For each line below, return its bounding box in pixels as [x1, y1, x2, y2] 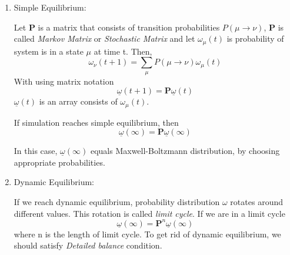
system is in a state [14, 45, 84, 57]
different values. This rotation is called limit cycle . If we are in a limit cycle [14, 207, 285, 219]
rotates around [230, 196, 283, 208]
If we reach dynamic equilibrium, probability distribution [14, 196, 220, 208]
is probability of [226, 32, 284, 45]
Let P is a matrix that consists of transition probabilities [14, 21, 220, 33]
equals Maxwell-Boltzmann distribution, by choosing [90, 145, 280, 157]
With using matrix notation [14, 75, 114, 87]
